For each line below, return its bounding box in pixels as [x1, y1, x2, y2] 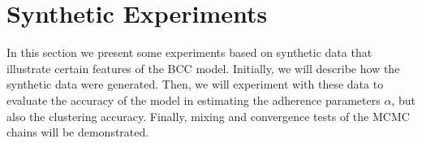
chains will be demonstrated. [6, 123, 149, 141]
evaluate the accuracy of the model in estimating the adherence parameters [6, 91, 381, 108]
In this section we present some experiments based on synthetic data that [6, 44, 372, 61]
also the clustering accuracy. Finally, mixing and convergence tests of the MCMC [6, 107, 410, 124]
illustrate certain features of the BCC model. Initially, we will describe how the [6, 59, 400, 76]
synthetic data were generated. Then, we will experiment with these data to [6, 76, 384, 93]
